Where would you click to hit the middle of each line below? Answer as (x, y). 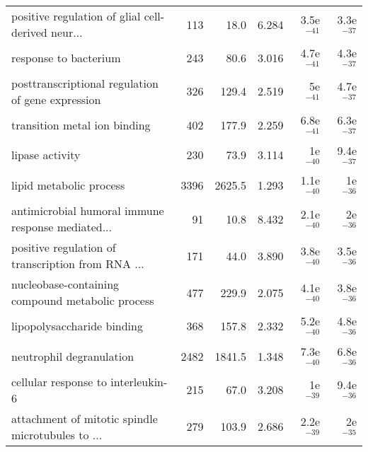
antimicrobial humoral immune (88, 211)
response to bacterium (66, 57)
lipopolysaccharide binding (77, 326)
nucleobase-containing (65, 284)
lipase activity (46, 155)
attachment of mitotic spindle (85, 418)
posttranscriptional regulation (85, 83)
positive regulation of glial (76, 16)
